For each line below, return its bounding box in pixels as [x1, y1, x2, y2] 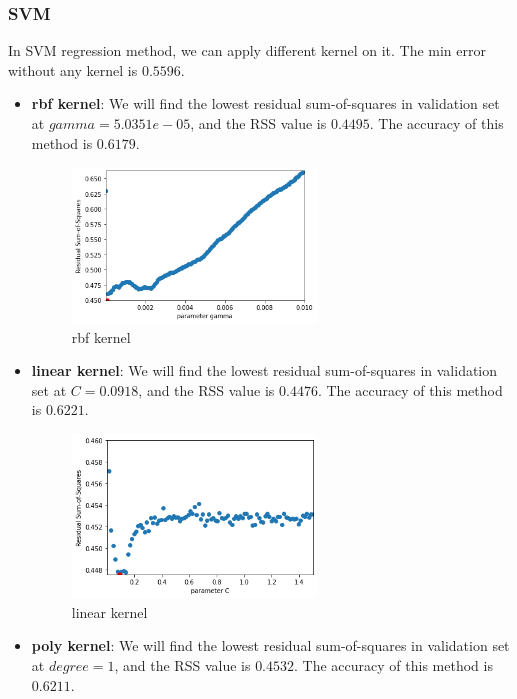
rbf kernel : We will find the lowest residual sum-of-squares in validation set [31, 93, 500, 114]
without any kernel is [8, 59, 138, 80]
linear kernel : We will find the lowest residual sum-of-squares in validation [31, 360, 498, 381]
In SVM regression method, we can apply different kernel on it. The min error [8, 40, 486, 61]
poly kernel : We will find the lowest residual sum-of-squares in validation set [31, 635, 510, 656]
